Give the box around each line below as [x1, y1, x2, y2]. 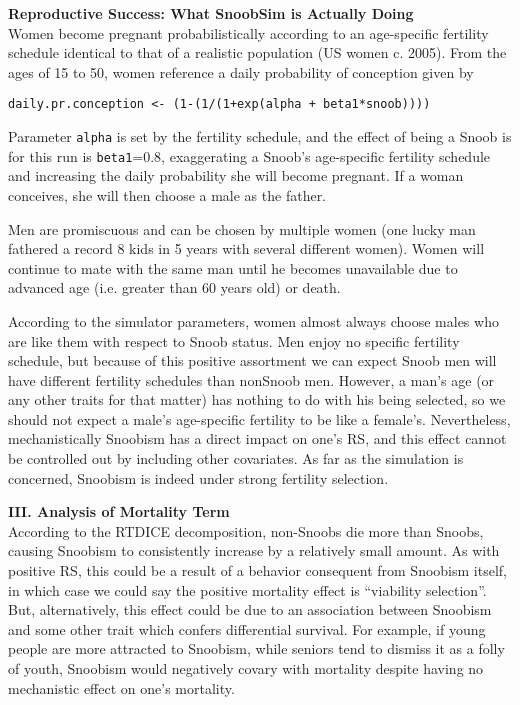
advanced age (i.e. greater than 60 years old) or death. [8, 277, 341, 298]
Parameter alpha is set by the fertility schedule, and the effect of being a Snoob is [8, 126, 512, 147]
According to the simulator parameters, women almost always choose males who [8, 310, 499, 331]
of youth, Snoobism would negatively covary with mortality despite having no [8, 658, 484, 678]
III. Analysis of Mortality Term [8, 501, 230, 522]
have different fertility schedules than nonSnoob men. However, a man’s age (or [8, 369, 495, 390]
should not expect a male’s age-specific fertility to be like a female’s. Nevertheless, [8, 408, 511, 429]
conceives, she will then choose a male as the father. [8, 184, 327, 205]
